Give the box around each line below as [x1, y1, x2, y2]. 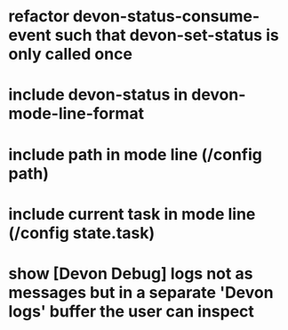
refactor [8, 6, 70, 27]
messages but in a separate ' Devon [8, 282, 274, 302]
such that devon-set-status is [54, 25, 279, 45]
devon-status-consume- [72, 6, 260, 27]
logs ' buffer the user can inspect [8, 301, 255, 321]
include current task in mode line [8, 204, 256, 224]
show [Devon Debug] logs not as [8, 263, 253, 284]
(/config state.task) [8, 222, 156, 243]
